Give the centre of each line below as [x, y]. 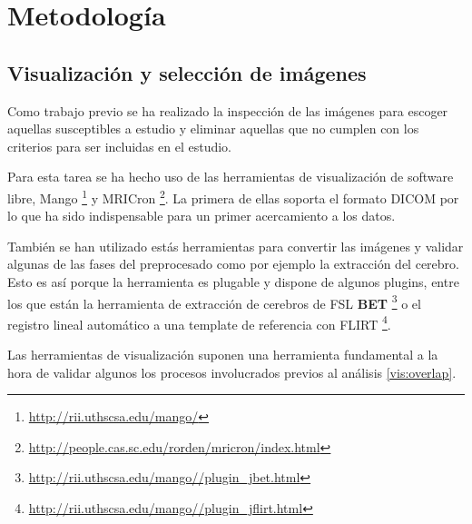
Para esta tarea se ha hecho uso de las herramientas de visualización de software [231, 177]
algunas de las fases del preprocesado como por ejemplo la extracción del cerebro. [233, 264]
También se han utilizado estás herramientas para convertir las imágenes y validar [236, 246]
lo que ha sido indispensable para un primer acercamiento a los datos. [202, 216]
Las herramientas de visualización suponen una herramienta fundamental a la [223, 355]
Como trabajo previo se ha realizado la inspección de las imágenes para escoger [228, 110]
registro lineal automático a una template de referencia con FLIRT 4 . [199, 322]
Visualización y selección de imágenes [187, 72]
